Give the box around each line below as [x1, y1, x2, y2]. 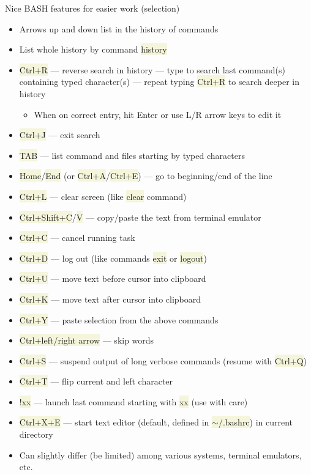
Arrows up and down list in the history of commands [19, 22, 219, 35]
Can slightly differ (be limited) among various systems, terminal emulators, [19, 448, 302, 461]
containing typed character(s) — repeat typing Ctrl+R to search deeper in [19, 75, 299, 88]
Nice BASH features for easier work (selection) [5, 2, 180, 14]
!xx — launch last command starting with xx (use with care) [19, 395, 248, 408]
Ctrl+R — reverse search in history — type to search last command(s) [19, 63, 285, 76]
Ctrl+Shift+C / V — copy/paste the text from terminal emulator [19, 210, 261, 223]
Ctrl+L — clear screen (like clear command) [19, 190, 187, 202]
